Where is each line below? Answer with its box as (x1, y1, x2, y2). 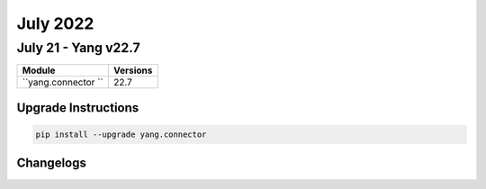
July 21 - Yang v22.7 (16, 40, 140, 56)
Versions (112, 64, 153, 76)
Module (22, 64, 56, 76)
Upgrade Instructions (16, 100, 139, 115)
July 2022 (16, 13, 94, 33)
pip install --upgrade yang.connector (35, 130, 207, 139)
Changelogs (16, 156, 87, 171)
